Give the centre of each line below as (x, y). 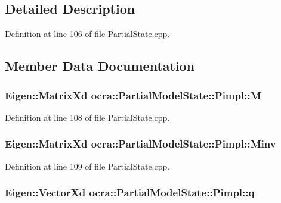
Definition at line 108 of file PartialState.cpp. (87, 117)
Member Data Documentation (100, 66)
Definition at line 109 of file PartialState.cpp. (87, 166)
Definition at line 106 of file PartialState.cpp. (87, 34)
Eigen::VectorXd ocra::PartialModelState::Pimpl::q (130, 193)
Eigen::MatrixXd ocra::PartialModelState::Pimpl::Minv (140, 144)
